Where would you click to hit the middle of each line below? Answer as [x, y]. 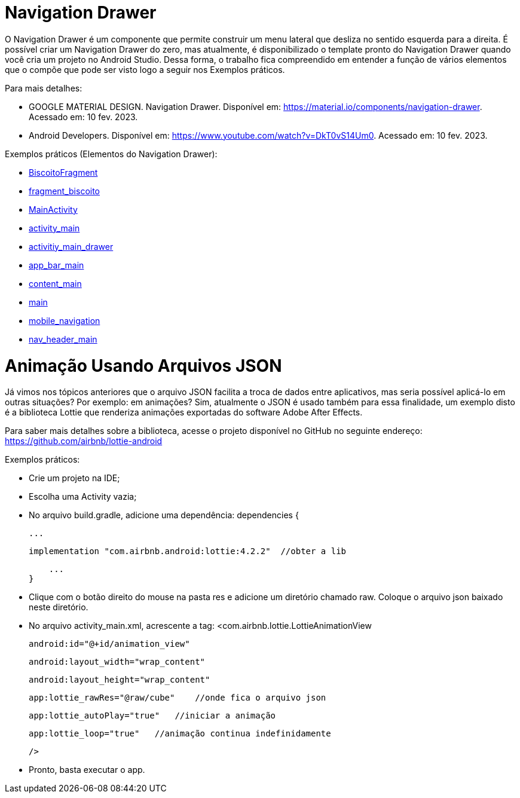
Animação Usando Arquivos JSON [143, 366]
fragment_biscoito [65, 191]
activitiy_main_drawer [71, 246]
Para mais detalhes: [44, 88]
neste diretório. [59, 607]
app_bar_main [56, 265]
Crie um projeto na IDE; [74, 478]
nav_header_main [63, 339]
